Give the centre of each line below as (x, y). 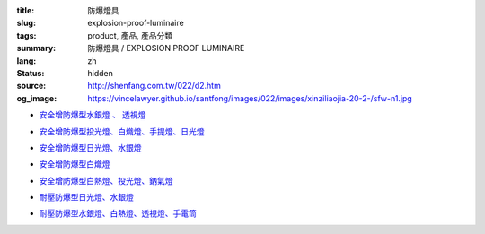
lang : (26, 61)
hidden (101, 73)
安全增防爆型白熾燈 (75, 164)
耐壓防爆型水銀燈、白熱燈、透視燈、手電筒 (118, 213)
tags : (26, 35)
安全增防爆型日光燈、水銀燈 (90, 147)
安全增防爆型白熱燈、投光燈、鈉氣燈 (106, 180)
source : (31, 86)
